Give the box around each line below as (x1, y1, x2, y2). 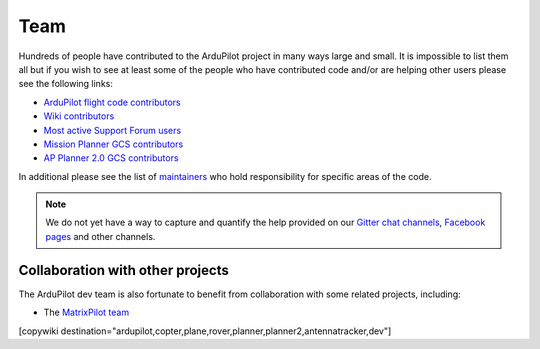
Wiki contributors (43, 110, 115, 122)
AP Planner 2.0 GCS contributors (43, 152, 179, 164)
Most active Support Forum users (43, 124, 182, 136)
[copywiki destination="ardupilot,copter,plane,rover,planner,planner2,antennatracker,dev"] (18, 325, 392, 337)
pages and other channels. (45, 230, 156, 242)
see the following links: (18, 78, 114, 90)
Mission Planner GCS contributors (43, 138, 184, 150)
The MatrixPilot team (43, 306, 130, 319)
